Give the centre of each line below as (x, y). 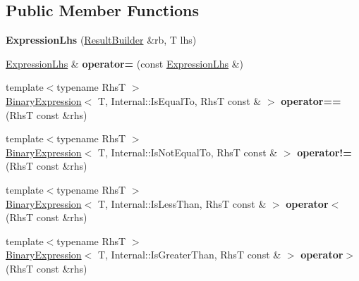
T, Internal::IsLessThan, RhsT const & (182, 203)
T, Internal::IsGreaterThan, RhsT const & (189, 255)
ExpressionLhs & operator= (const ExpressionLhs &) (125, 63)
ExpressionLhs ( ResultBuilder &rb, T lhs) (101, 40)
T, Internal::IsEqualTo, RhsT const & (179, 100)
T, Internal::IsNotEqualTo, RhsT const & (188, 152)
